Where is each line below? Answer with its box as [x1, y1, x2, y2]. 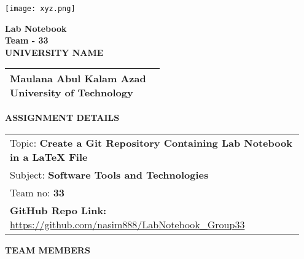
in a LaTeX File [10, 150, 88, 164]
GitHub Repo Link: [10, 203, 107, 218]
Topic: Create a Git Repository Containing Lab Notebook [10, 136, 292, 150]
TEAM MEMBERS [5, 244, 90, 257]
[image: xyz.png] [5, 4, 76, 13]
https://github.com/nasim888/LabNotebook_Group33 [10, 217, 245, 232]
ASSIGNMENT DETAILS [5, 111, 120, 124]
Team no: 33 [10, 185, 65, 200]
